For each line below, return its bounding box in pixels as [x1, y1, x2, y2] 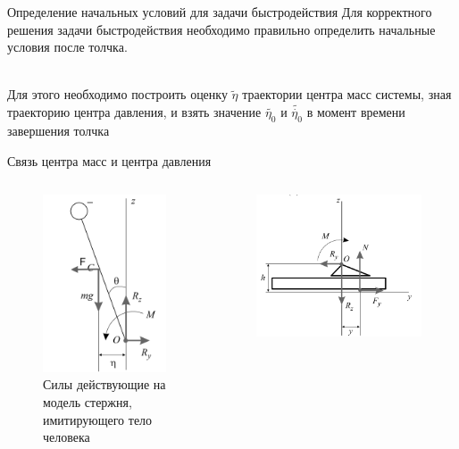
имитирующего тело [43, 410, 153, 428]
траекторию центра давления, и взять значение [7, 103, 262, 121]
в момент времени [306, 103, 405, 121]
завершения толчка [7, 121, 110, 140]
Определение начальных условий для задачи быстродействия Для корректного [7, 3, 432, 21]
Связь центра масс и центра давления [7, 151, 212, 170]
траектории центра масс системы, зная [242, 85, 452, 104]
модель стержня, [43, 392, 132, 411]
